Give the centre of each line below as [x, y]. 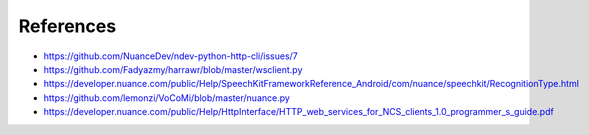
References [67, 26]
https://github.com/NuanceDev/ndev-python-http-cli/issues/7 [171, 56]
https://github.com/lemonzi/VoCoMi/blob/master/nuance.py [166, 97]
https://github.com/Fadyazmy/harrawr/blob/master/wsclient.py [173, 69]
